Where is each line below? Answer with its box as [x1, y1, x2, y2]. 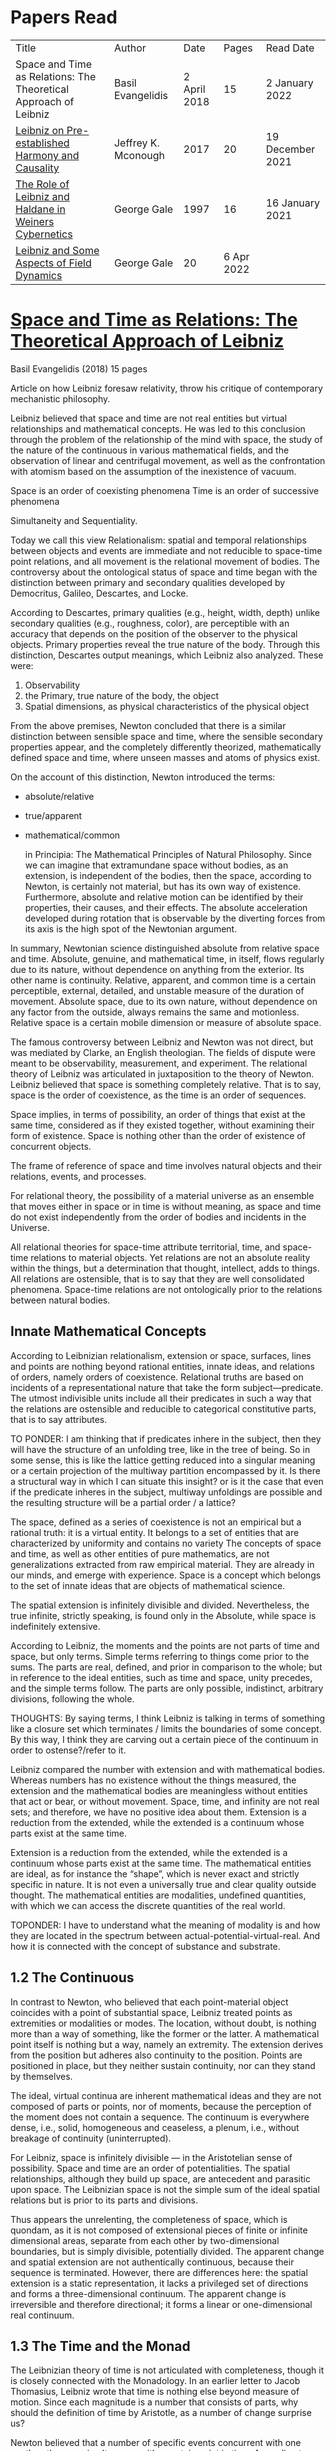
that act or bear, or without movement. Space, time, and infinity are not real [10, 1795, 320, 1807]
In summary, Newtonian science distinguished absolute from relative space [10, 942, 320, 954]
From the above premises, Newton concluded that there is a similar [10, 719, 287, 731]
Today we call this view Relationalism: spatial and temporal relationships [10, 534, 307, 546]
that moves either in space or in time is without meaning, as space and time [10, 1200, 322, 1212]
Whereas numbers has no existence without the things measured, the [10, 1774, 297, 1786]
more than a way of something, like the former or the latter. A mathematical [10, 2027, 320, 2040]
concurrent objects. [10, 1140, 92, 1152]
